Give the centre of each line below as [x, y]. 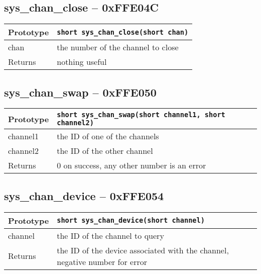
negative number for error [102, 261]
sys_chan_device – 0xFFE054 [84, 195]
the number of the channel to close [118, 47]
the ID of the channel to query [110, 235]
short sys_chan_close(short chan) [123, 32]
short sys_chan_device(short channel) [131, 220]
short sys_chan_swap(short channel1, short [141, 115]
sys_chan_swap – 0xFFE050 [80, 92]
